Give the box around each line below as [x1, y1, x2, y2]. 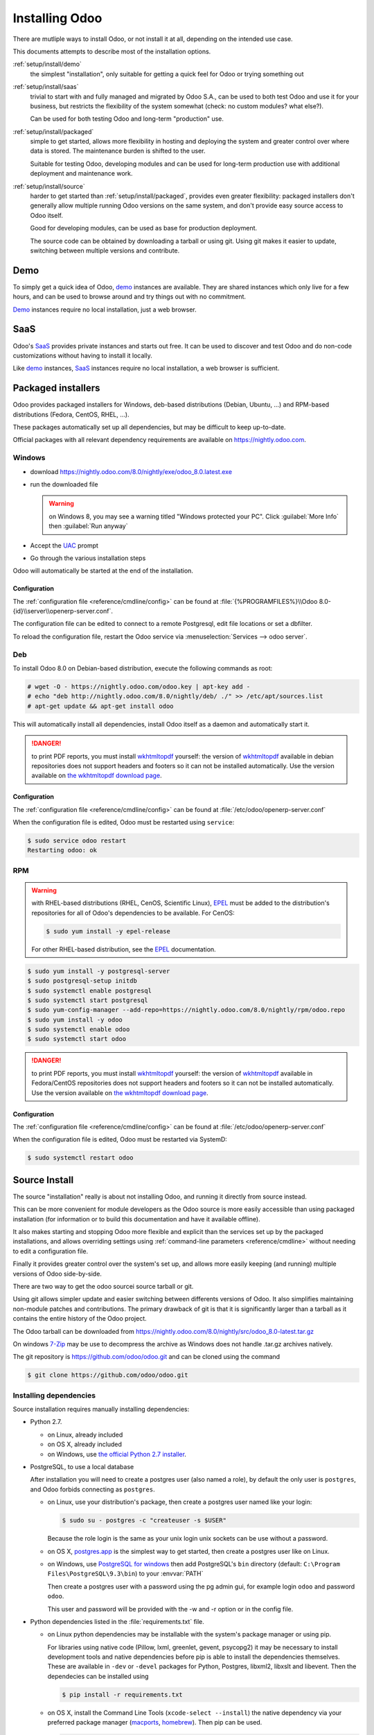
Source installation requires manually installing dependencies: [12, 1405, 190, 1414]
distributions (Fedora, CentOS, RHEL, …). [12, 410, 130, 418]
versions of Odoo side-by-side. [12, 1269, 102, 1278]
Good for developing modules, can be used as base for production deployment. [30, 224, 258, 232]
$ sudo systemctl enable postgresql [27, 986, 152, 995]
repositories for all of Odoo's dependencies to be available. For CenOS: [31, 908, 235, 917]
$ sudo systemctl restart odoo [27, 1154, 134, 1162]
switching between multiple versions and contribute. [30, 246, 180, 255]
